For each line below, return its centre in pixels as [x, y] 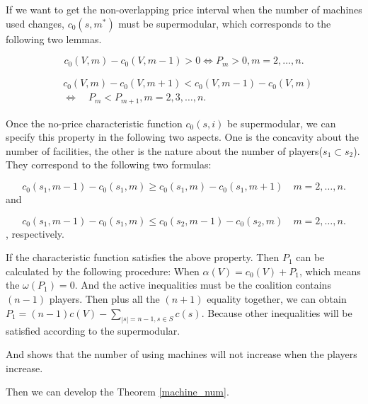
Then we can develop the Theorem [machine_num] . [117, 392]
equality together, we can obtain [277, 299]
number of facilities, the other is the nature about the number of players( [165, 150]
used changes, [35, 23]
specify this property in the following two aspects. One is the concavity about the [183, 137]
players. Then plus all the [104, 299]
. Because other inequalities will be [277, 312]
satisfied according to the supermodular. [93, 330]
